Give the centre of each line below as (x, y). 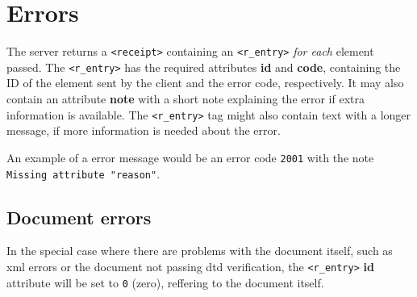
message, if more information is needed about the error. (144, 130)
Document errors (79, 217)
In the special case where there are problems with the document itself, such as (200, 251)
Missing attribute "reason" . (83, 173)
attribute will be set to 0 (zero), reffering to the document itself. (165, 282)
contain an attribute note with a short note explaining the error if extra (186, 99)
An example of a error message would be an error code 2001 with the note (190, 157)
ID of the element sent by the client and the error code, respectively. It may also (205, 83)
